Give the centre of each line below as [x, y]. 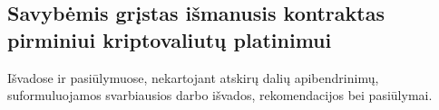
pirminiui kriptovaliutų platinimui [170, 39]
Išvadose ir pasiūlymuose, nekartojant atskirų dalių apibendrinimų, [193, 77]
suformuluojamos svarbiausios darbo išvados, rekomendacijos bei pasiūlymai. [220, 95]
